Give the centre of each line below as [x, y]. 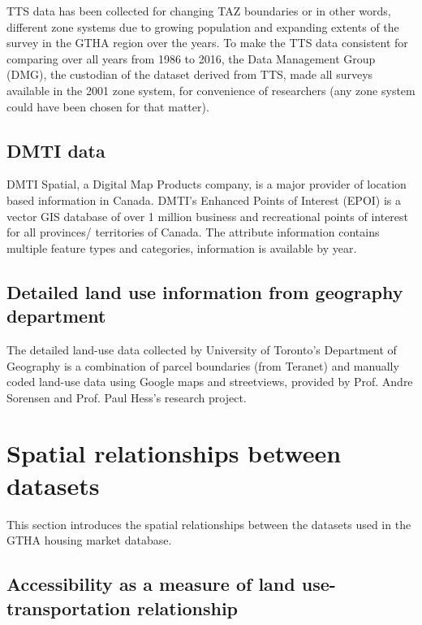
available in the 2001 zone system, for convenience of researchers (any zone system [211, 90]
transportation [69, 608]
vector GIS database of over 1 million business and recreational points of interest [208, 216]
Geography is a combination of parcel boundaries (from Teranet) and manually [203, 365]
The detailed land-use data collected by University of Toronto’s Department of [202, 349]
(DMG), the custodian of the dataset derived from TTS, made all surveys [190, 74]
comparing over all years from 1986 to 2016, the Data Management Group [191, 58]
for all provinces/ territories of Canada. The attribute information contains [193, 232]
